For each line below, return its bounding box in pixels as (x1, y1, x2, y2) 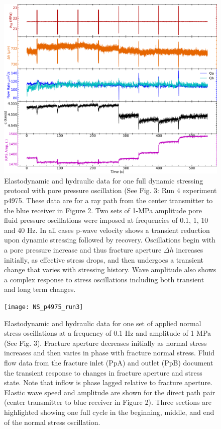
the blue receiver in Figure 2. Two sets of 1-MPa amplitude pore (4, 205, 202, 215)
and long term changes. (4, 284, 76, 294)
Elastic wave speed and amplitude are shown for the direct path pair (4, 387, 215, 397)
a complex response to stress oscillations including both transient (4, 274, 204, 284)
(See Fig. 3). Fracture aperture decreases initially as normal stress (4, 337, 207, 348)
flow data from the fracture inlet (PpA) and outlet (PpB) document (4, 357, 213, 367)
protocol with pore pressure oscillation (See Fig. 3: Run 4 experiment (4, 185, 217, 196)
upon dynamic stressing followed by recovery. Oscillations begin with (4, 234, 215, 245)
